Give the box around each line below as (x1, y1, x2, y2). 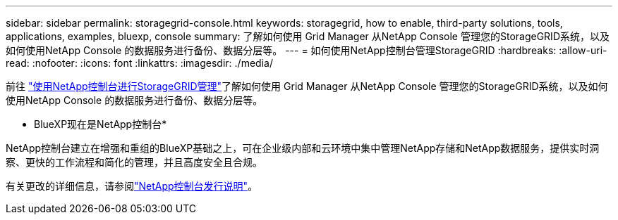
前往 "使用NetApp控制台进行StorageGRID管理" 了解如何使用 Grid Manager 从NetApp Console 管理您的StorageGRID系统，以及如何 (6, 80, 608, 92)
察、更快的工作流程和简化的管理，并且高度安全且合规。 (6, 156, 262, 168)
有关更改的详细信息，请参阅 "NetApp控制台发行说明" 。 (6, 180, 258, 192)
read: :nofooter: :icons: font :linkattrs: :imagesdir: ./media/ (6, 57, 273, 69)
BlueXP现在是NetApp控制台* (34, 118, 167, 130)
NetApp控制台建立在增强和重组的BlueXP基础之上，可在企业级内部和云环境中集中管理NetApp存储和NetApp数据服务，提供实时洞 (6, 142, 600, 154)
